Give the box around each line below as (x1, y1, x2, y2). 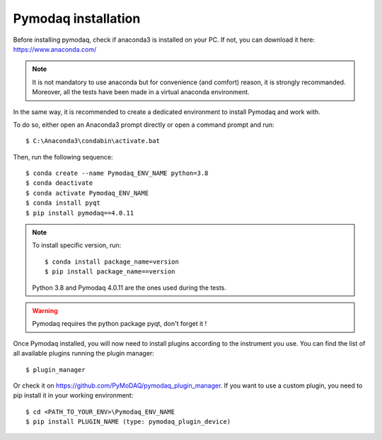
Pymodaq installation (13, 11, 141, 26)
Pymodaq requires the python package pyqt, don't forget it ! (32, 320, 207, 328)
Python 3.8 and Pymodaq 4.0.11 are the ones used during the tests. (32, 283, 226, 292)
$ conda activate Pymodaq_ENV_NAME (25, 188, 149, 197)
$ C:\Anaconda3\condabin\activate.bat (25, 137, 161, 145)
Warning (32, 306, 58, 315)
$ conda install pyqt (25, 199, 100, 207)
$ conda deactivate (25, 179, 93, 187)
